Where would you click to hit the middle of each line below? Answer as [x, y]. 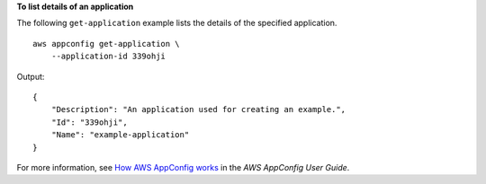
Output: [31, 76]
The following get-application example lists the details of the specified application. [177, 23]
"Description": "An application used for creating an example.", [198, 110]
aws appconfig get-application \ [106, 44]
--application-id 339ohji [108, 57]
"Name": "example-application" [120, 135]
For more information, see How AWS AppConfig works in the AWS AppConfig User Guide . [183, 167]
